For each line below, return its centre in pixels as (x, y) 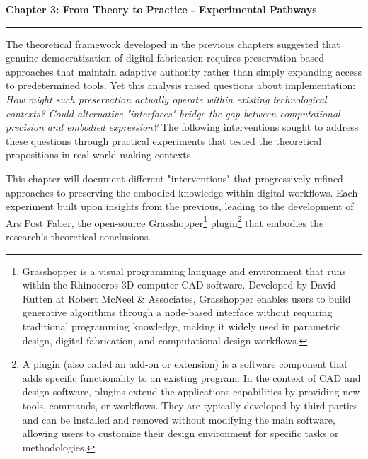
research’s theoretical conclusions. (79, 236)
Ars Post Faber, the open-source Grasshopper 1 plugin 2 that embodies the (165, 221)
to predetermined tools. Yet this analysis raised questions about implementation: (181, 85)
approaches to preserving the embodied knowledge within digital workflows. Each (182, 192)
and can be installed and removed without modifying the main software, (179, 419)
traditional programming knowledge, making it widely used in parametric (181, 326)
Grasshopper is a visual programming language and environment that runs (184, 271)
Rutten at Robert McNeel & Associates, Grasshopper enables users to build (186, 298)
